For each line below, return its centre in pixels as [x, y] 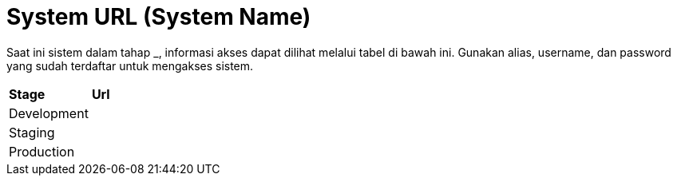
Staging [32, 132]
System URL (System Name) [159, 17]
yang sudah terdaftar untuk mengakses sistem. [130, 65]
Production [42, 151]
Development [49, 113]
